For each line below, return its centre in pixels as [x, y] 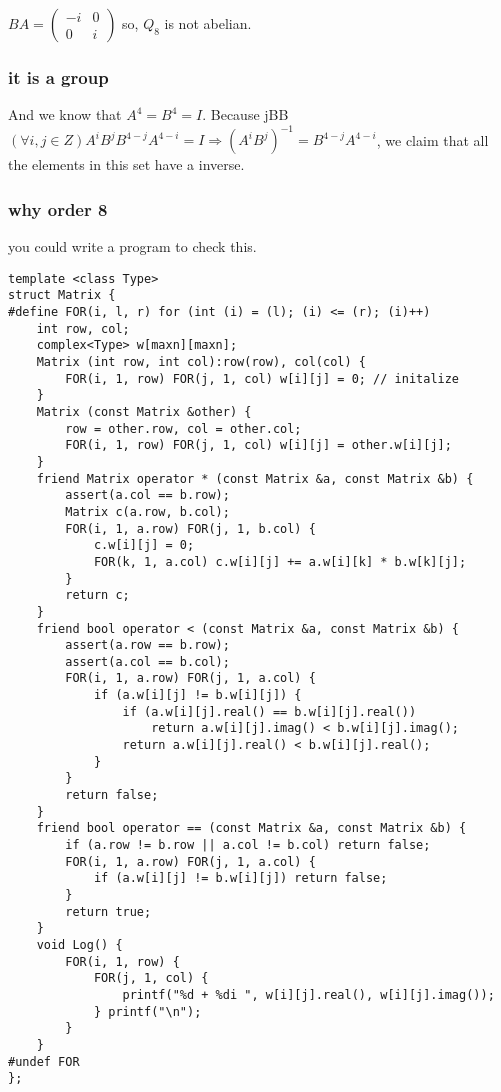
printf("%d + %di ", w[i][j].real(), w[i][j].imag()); [308, 994]
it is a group [58, 76]
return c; [97, 595]
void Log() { [79, 944]
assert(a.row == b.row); [147, 645]
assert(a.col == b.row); [147, 495]
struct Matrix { [62, 295]
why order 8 [58, 208]
